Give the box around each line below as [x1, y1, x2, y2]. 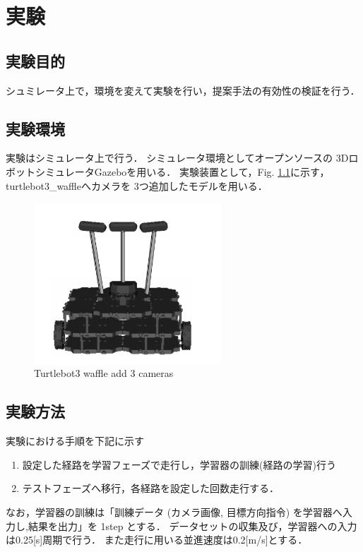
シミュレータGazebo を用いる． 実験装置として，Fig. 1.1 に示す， [35, 164, 330, 179]
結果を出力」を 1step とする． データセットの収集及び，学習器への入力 [28, 518, 357, 533]
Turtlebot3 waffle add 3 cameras [34, 366, 174, 380]
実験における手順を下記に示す [6, 433, 144, 448]
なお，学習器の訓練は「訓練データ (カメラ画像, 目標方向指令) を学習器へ [6, 504, 343, 519]
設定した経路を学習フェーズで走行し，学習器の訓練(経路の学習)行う [22, 457, 336, 472]
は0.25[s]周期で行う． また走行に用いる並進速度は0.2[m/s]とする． [6, 532, 308, 547]
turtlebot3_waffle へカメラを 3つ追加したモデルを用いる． [6, 178, 268, 193]
